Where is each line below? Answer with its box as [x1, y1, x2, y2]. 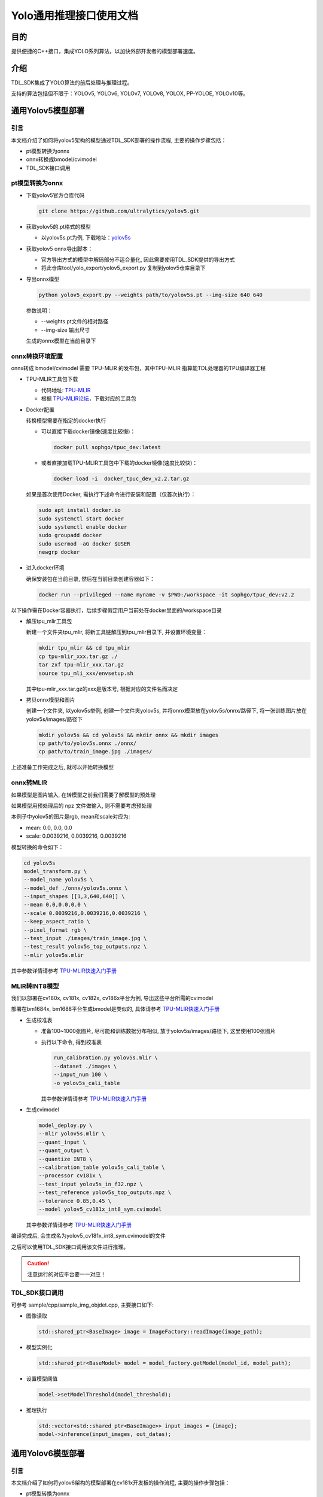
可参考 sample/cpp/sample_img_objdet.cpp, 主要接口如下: [11, 1301, 154, 1308]
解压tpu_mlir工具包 [26, 617, 72, 625]
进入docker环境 [26, 564, 65, 571]
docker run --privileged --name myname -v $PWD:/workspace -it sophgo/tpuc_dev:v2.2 [38, 591, 294, 598]
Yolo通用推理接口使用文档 [11, 9, 139, 22]
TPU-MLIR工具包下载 [26, 375, 78, 383]
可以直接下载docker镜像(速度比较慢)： [41, 428, 136, 435]
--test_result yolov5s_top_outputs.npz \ [23, 943, 147, 950]
